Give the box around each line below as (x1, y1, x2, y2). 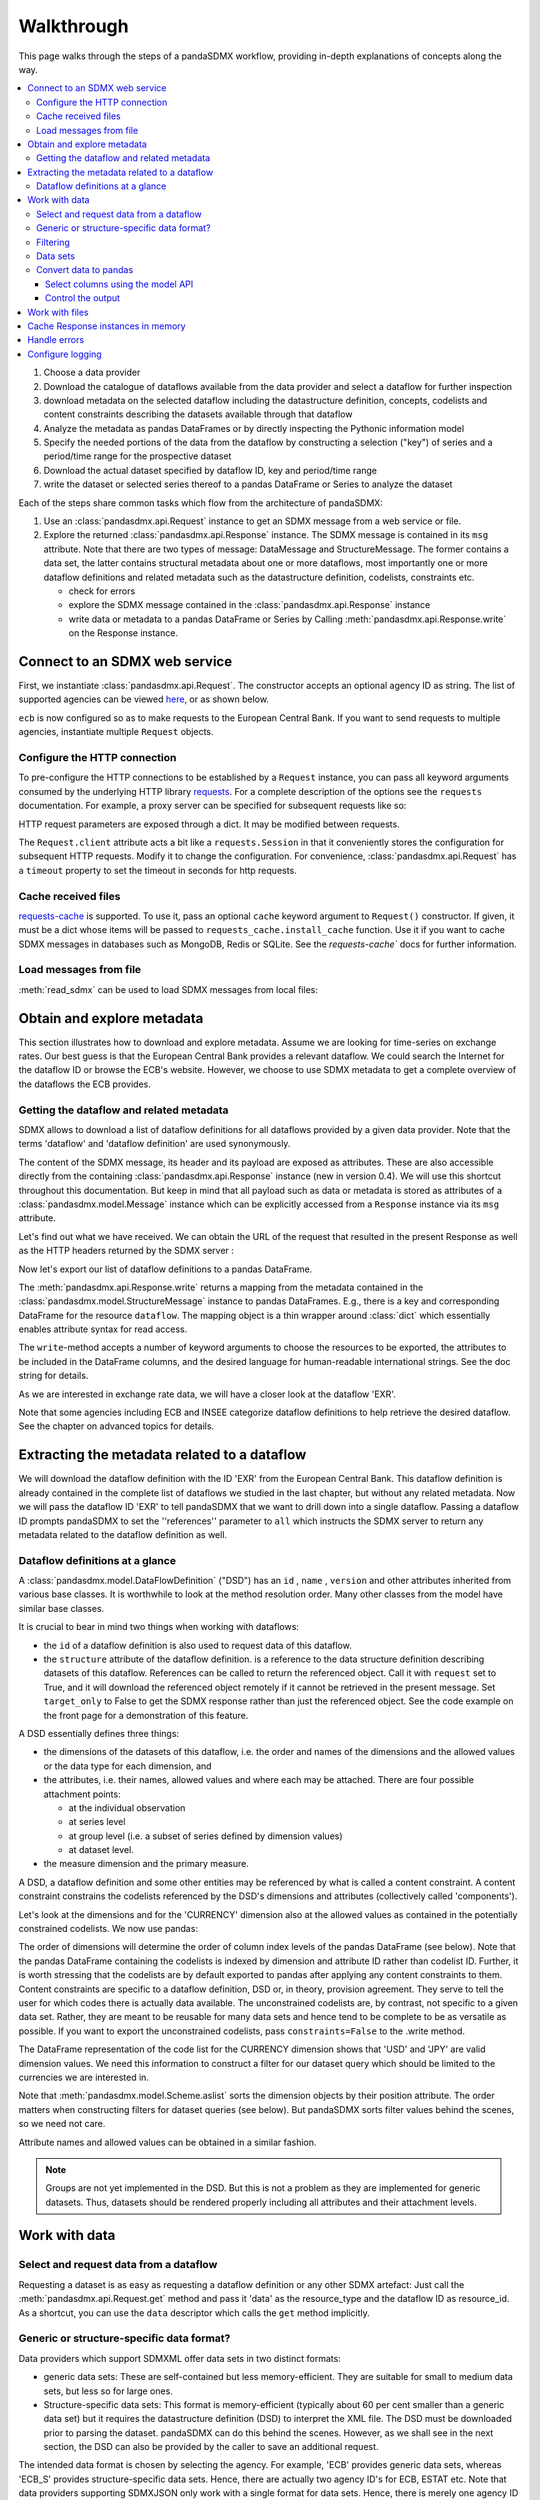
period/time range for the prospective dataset (43, 450, 232, 462)
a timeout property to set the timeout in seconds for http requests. (18, 864, 297, 876)
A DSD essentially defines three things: (18, 1727, 180, 1739)
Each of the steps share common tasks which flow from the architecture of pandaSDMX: (18, 496, 384, 509)
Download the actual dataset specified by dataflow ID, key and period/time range (43, 464, 378, 476)
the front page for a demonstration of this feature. (43, 1709, 249, 1721)
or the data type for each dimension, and (43, 1760, 212, 1772)
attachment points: (43, 1788, 121, 1800)
